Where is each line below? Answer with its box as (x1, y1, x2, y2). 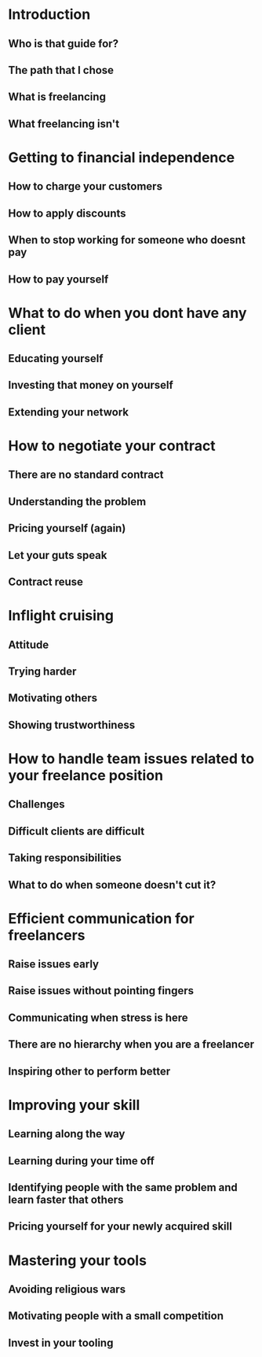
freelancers (8, 926, 86, 944)
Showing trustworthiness (8, 718, 136, 731)
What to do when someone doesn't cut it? (8, 878, 217, 891)
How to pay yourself (8, 272, 109, 286)
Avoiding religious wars (8, 1282, 126, 1296)
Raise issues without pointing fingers (8, 984, 195, 997)
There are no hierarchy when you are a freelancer (8, 1037, 255, 1052)
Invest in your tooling (8, 1336, 114, 1349)
